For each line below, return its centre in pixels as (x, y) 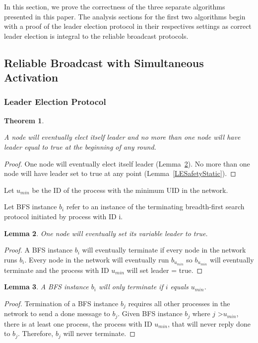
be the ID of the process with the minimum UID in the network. (130, 190)
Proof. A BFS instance (38, 250)
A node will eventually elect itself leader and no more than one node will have (122, 137)
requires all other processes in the (179, 303)
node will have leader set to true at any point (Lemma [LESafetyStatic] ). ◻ (120, 173)
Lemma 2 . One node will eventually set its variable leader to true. (106, 233)
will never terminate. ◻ (99, 333)
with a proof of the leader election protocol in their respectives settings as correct (128, 26)
